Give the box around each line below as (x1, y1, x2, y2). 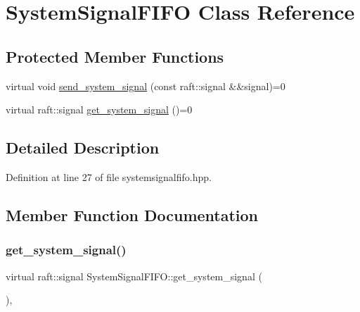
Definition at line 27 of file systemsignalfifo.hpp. (6, 169, 212, 184)
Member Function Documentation (6, 204, 259, 225)
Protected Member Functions (6, 45, 224, 67)
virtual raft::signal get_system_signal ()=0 (6, 102, 193, 117)
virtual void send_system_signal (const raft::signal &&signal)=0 (6, 78, 285, 93)
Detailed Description (6, 137, 160, 158)
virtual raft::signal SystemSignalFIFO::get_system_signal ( (6, 268, 262, 283)
